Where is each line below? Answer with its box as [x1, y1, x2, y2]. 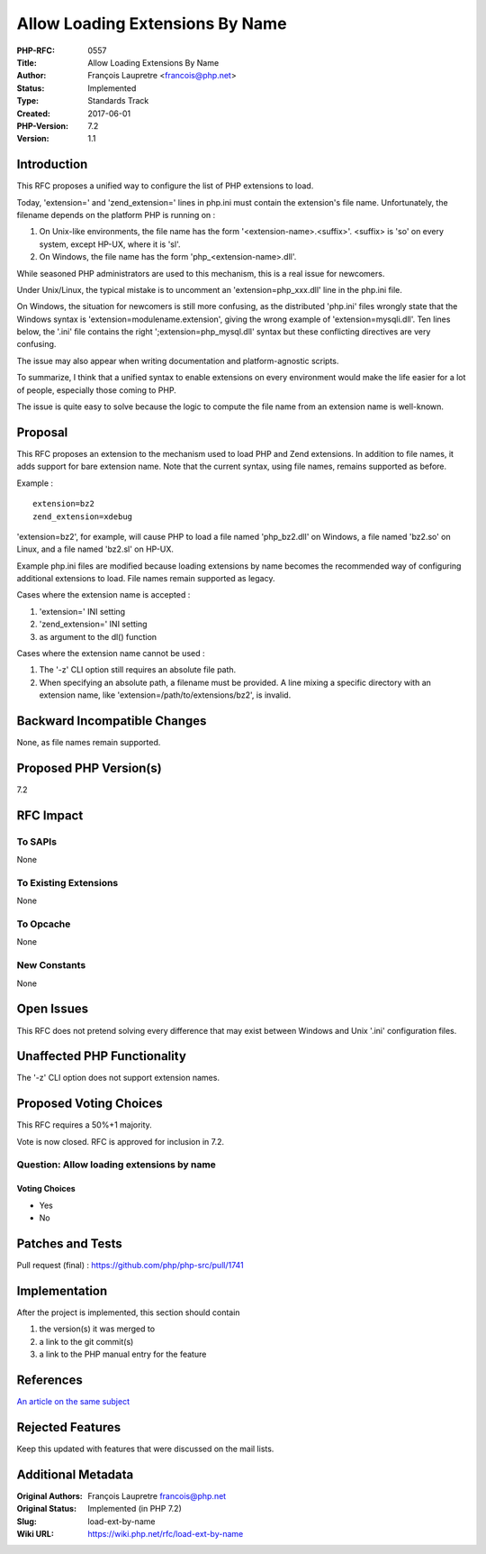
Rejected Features [16, 1420, 121, 1435]
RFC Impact [16, 808, 84, 823]
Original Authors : [16, 1490, 83, 1501]
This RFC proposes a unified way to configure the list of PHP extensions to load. [16, 180, 314, 191]
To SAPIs [16, 835, 58, 847]
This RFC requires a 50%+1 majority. [16, 1120, 152, 1130]
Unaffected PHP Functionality [16, 1048, 186, 1064]
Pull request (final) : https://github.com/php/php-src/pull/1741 [16, 1259, 244, 1270]
